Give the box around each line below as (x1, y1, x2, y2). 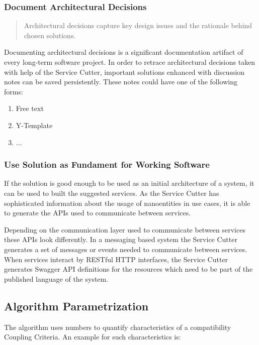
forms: (4, 86, 23, 96)
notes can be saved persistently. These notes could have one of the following (4, 76, 238, 87)
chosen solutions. (24, 30, 76, 40)
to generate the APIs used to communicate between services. (4, 207, 191, 218)
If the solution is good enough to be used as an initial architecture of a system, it (4, 178, 254, 188)
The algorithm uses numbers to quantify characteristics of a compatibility (4, 321, 231, 332)
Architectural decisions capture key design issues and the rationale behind (24, 20, 252, 31)
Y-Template (16, 120, 53, 130)
